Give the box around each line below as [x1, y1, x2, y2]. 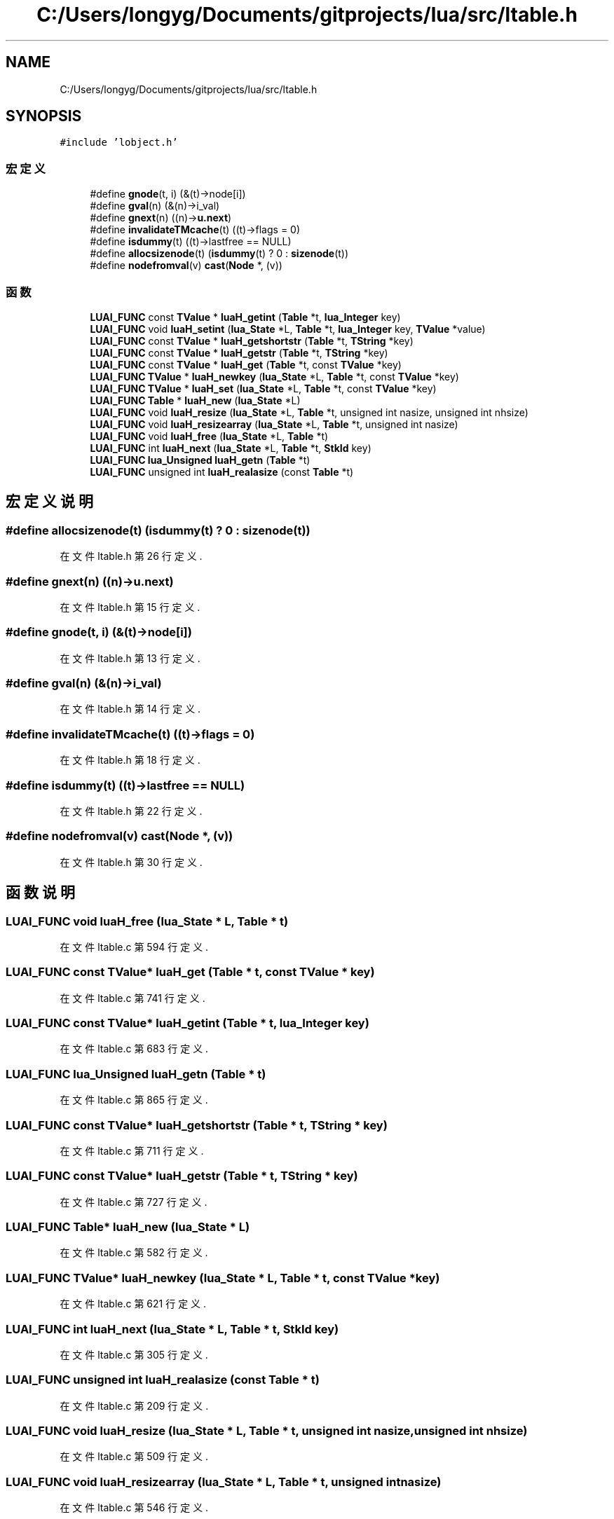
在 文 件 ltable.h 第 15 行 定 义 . [60, 600, 200, 613]
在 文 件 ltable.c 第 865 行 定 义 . [60, 1094, 208, 1106]
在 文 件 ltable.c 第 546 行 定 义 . [60, 1501, 209, 1514]
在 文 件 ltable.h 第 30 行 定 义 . [60, 855, 203, 868]
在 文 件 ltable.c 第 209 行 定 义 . [60, 1399, 209, 1412]
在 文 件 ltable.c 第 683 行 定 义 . [60, 1043, 209, 1055]
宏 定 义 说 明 [6, 493, 93, 511]
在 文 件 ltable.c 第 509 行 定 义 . [60, 1450, 208, 1463]
